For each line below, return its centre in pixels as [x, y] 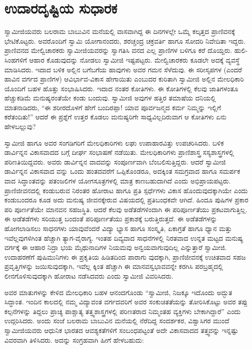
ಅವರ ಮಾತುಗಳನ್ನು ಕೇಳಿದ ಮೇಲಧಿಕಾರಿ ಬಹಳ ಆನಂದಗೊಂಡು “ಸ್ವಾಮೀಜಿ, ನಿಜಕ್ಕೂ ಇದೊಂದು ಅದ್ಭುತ [118, 292]
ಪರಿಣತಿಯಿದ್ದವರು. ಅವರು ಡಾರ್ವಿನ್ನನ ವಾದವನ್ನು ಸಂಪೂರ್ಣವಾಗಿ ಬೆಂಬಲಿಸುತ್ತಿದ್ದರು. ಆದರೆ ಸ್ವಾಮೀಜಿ [115, 161]
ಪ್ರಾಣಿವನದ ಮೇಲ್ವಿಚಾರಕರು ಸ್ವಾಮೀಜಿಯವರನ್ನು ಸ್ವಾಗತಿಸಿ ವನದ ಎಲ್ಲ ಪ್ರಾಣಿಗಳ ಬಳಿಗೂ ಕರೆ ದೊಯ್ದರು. [118, 50]
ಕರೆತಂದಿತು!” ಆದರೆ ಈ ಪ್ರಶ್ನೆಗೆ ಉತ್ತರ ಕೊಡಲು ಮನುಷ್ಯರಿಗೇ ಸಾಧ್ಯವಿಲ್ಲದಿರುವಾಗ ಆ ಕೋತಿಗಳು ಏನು [116, 117]
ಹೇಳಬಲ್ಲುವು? [20, 126]
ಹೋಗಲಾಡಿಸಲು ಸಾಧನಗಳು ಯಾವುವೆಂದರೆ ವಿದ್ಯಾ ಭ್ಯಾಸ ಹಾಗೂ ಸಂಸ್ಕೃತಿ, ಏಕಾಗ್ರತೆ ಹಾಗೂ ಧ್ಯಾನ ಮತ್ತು [118, 228]
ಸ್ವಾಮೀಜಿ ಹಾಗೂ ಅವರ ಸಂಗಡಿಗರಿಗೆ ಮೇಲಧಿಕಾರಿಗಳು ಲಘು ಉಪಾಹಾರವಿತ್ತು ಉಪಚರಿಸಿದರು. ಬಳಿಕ [114, 142]
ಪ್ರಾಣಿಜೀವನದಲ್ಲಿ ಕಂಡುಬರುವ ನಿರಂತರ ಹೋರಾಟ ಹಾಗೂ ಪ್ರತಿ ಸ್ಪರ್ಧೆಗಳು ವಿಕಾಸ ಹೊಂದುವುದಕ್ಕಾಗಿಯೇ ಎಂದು [126, 190]
